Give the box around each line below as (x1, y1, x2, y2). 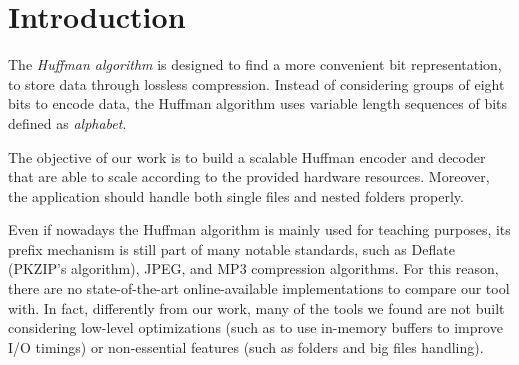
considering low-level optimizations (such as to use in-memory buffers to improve (8, 317, 503, 338)
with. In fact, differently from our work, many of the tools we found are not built (8, 297, 505, 318)
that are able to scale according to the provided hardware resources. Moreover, (8, 166, 490, 187)
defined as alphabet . (8, 112, 127, 133)
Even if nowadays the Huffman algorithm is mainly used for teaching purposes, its (8, 219, 511, 240)
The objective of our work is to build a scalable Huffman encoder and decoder (8, 146, 486, 167)
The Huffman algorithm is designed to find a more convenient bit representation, (8, 54, 502, 75)
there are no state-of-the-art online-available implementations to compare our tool (8, 278, 510, 299)
